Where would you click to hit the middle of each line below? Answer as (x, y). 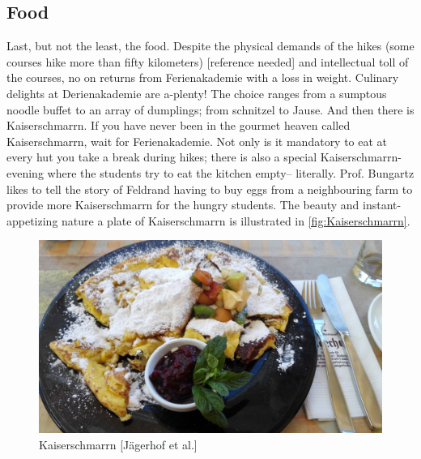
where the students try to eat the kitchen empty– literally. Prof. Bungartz (231, 172)
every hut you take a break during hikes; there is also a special (162, 157)
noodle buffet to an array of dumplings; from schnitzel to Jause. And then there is (210, 109)
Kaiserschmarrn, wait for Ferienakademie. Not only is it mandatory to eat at (197, 141)
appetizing (32, 220)
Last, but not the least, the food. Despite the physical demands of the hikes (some (210, 46)
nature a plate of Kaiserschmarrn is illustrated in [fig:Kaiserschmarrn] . (236, 220)
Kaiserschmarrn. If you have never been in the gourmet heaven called (179, 125)
